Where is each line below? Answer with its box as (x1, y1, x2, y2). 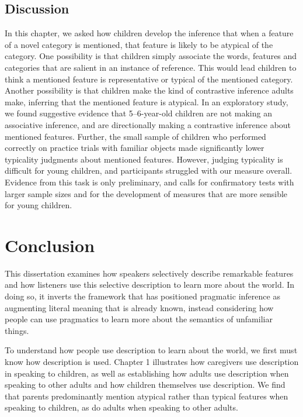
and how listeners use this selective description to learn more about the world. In (5, 278, 295, 291)
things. (5, 324, 29, 336)
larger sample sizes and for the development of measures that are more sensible (5, 187, 288, 199)
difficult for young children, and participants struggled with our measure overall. (5, 164, 292, 177)
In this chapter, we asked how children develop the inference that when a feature (5, 27, 294, 39)
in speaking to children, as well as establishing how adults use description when (5, 367, 289, 379)
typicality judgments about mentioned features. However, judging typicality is (5, 153, 283, 165)
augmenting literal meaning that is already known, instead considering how (5, 301, 274, 313)
